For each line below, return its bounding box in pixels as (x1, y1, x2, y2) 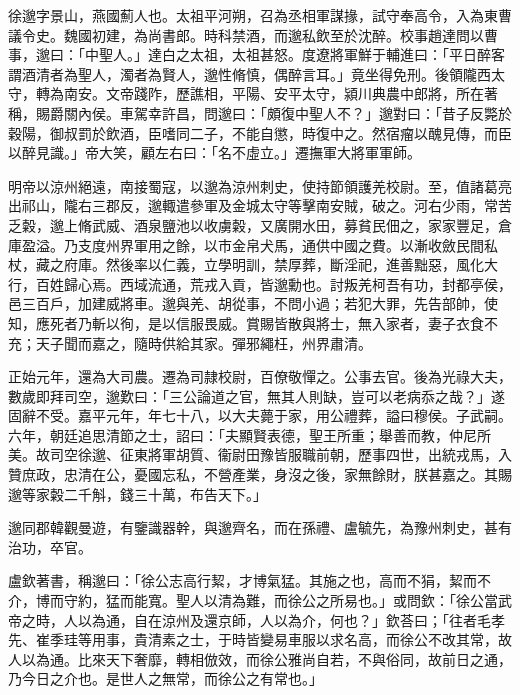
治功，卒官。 (8, 536, 92, 557)
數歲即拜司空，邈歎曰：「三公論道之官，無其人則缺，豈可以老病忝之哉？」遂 (8, 385, 505, 406)
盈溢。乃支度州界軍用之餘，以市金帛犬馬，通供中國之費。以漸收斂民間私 (21, 234, 498, 255)
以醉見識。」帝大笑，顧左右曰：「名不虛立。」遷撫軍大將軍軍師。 (8, 142, 421, 163)
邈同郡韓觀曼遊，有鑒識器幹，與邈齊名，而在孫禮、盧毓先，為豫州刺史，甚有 (8, 517, 512, 538)
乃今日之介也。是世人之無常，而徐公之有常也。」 (8, 668, 323, 689)
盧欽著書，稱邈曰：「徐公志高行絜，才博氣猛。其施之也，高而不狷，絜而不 (8, 570, 491, 591)
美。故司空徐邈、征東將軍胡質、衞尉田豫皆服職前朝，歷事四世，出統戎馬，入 (8, 444, 512, 465)
